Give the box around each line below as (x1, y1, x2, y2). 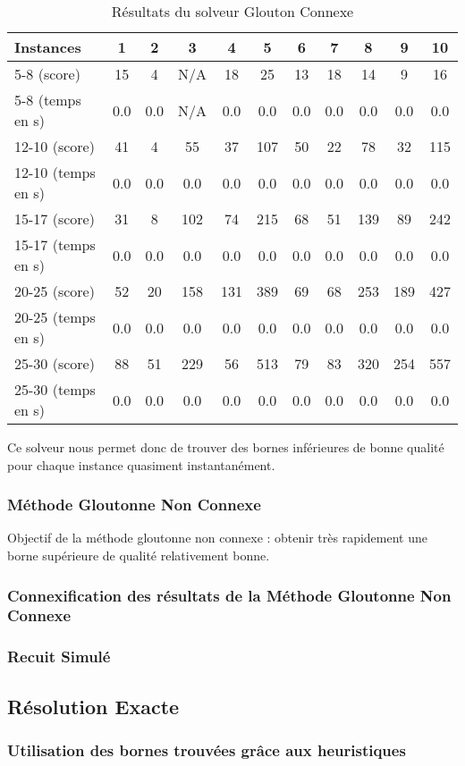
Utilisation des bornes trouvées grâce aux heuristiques (7, 738, 406, 761)
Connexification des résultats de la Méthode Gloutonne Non (7, 584, 452, 606)
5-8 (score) (14, 63, 80, 84)
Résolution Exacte (7, 692, 180, 720)
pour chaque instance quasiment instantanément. (7, 455, 275, 474)
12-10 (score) (14, 136, 95, 156)
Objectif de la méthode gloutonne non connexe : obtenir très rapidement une (7, 528, 427, 547)
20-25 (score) (14, 281, 95, 301)
